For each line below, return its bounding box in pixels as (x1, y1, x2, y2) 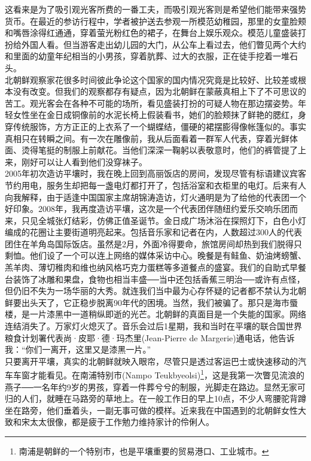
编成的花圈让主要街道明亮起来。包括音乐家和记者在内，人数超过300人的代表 (5, 226, 302, 238)
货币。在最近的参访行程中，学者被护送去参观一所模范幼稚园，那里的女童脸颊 (5, 14, 306, 27)
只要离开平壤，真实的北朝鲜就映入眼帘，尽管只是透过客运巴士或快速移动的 (5, 354, 298, 367)
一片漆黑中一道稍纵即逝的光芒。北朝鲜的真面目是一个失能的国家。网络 (29, 308, 306, 320)
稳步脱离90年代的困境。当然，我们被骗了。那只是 (80, 296, 273, 308)
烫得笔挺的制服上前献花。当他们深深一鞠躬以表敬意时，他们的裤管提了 (21, 144, 298, 156)
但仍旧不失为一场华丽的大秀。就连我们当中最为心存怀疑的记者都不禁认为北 (5, 284, 298, 297)
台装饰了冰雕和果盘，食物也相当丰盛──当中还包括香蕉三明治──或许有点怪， (5, 272, 305, 285)
